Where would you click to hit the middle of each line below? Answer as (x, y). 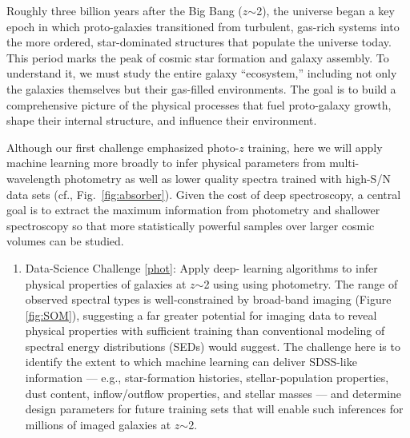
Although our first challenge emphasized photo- (123, 147)
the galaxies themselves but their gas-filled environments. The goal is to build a (201, 88)
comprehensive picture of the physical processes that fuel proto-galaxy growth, (199, 104)
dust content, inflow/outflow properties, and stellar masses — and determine (213, 393)
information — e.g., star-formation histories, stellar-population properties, (207, 378)
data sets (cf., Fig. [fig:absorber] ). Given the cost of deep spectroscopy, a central (204, 194)
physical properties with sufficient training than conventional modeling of (205, 330)
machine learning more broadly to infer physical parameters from (166, 163)
